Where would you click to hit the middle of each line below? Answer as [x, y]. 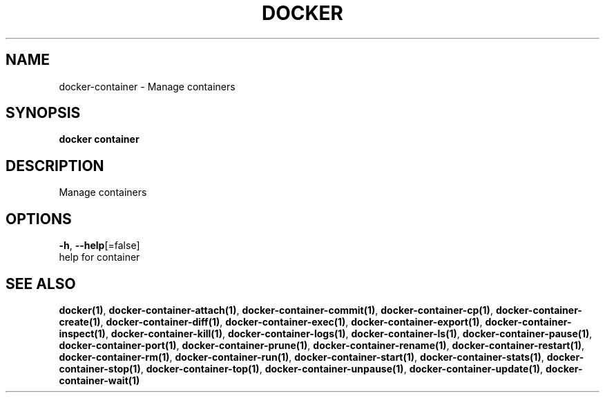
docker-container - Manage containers [147, 86]
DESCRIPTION [55, 166]
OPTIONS [39, 219]
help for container [99, 257]
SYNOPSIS [43, 113]
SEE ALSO [41, 283]
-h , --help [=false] [99, 246]
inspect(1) [82, 333]
